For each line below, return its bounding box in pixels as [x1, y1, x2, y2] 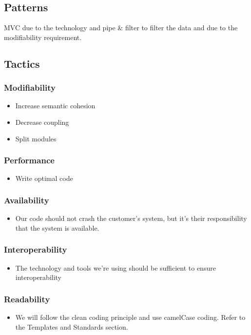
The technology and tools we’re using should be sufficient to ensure [15, 262, 216, 273]
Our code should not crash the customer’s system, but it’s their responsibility [15, 213, 247, 223]
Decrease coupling [15, 117, 69, 127]
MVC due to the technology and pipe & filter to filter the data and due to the [4, 22, 238, 33]
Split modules [15, 133, 57, 143]
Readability [4, 293, 50, 305]
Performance [4, 154, 55, 166]
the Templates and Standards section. [15, 321, 128, 332]
